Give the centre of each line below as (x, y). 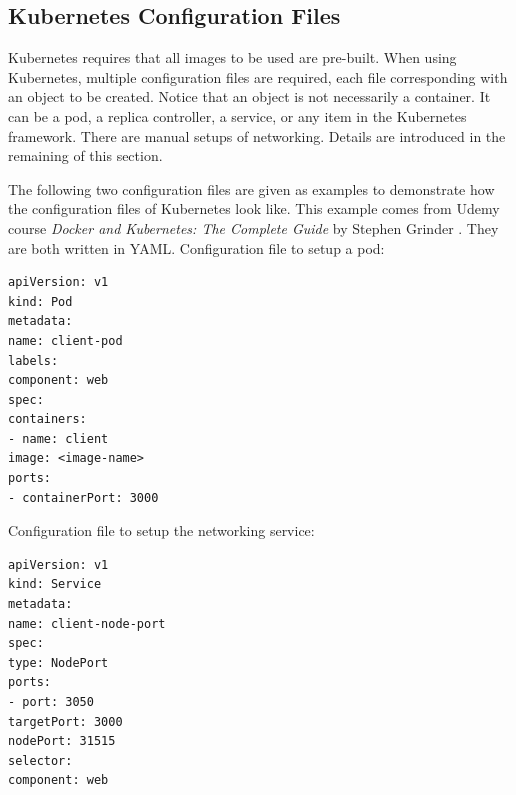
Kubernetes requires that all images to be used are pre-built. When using (232, 57)
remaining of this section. (85, 155)
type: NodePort (58, 662)
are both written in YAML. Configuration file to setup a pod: (196, 247)
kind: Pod (40, 301)
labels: (33, 360)
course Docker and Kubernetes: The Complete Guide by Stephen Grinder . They (253, 227)
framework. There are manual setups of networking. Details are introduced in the (257, 135)
